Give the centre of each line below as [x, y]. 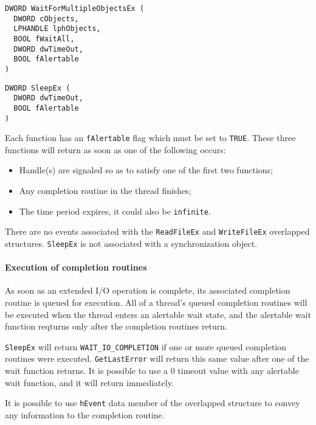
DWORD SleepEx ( [38, 88]
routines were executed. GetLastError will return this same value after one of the [157, 358]
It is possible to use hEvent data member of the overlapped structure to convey [153, 403]
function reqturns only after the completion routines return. [116, 326]
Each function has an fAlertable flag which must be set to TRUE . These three [150, 138]
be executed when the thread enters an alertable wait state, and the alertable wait [158, 314]
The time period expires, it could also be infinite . [115, 211]
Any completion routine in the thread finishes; [105, 191]
